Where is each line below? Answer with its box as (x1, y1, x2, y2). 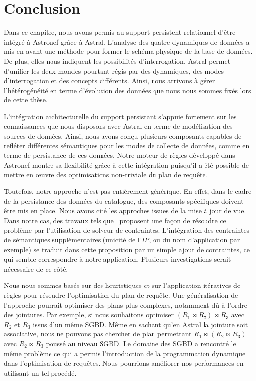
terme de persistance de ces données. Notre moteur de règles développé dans (4, 150, 235, 160)
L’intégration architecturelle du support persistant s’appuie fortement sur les (4, 111, 237, 121)
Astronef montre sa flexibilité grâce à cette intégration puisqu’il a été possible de (4, 159, 249, 170)
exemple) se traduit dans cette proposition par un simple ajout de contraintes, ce (4, 244, 250, 254)
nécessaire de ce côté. (4, 263, 68, 274)
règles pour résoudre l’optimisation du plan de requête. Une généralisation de (4, 289, 238, 300)
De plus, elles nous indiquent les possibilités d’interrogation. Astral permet (4, 55, 231, 66)
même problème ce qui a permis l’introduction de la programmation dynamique (4, 348, 246, 358)
